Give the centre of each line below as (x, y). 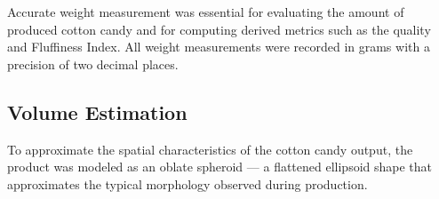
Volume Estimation (97, 111)
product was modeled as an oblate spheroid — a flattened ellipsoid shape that (220, 167)
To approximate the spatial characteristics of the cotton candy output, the (210, 149)
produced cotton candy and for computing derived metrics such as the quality (219, 29)
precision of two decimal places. (93, 64)
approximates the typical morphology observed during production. (188, 183)
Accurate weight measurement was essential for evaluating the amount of (206, 12)
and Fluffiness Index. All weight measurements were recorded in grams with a (219, 47)
